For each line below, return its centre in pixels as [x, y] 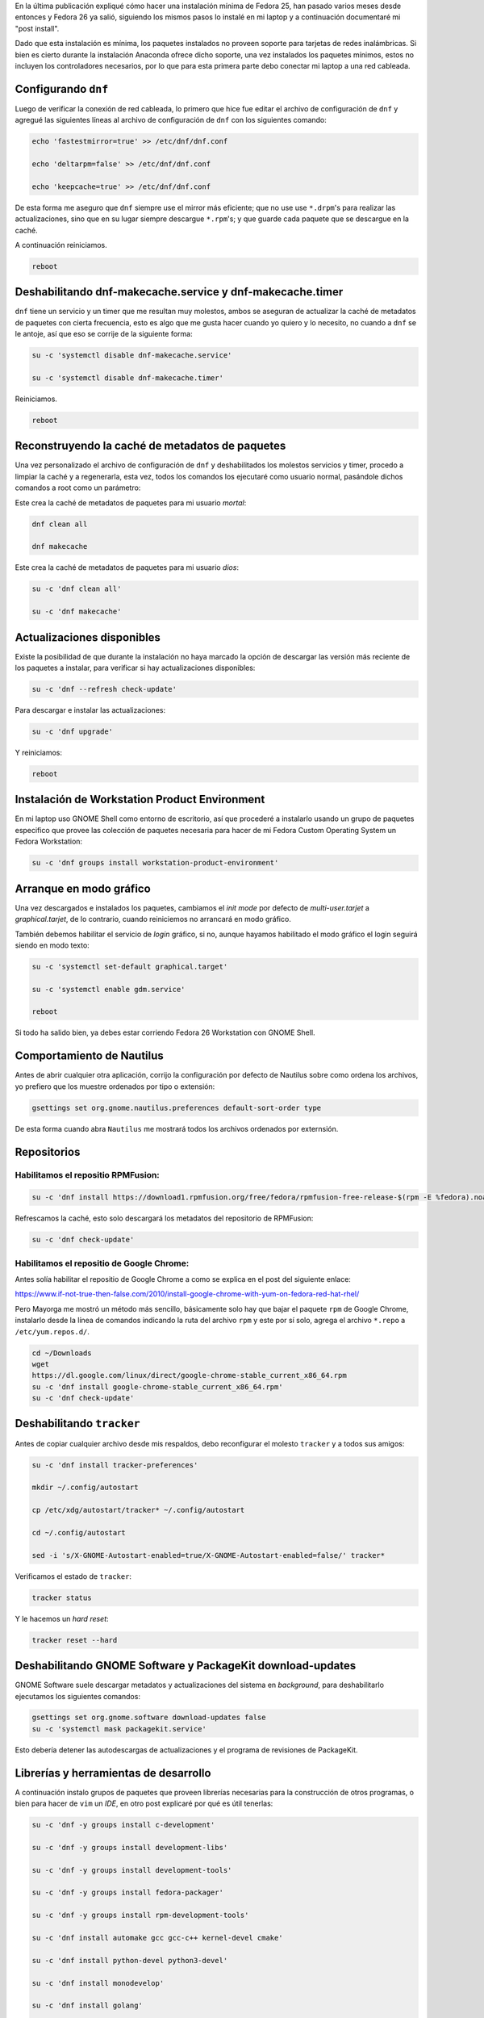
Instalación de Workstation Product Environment [140, 800]
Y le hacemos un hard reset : [62, 1618]
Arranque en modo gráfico [83, 888]
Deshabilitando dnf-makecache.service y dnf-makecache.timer [179, 292]
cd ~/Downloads [62, 1353]
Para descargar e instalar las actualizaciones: [90, 710]
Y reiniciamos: [39, 752]
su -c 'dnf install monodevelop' [98, 1983]
